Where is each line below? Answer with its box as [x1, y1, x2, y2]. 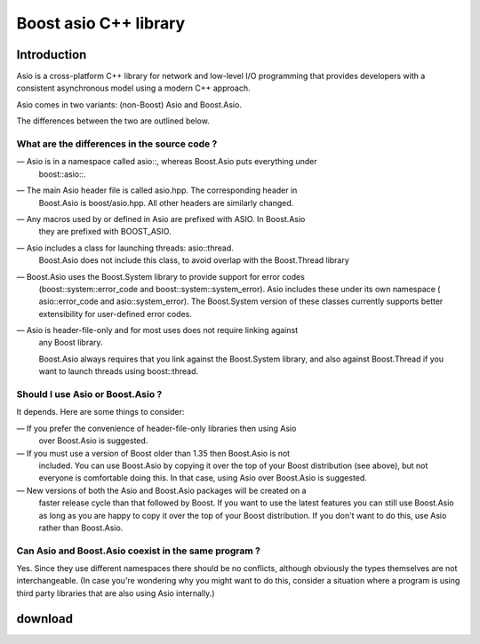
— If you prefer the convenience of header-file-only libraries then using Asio [16, 423, 297, 433]
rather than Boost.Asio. [38, 522, 124, 533]
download [16, 611, 73, 626]
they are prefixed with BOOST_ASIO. [38, 227, 172, 237]
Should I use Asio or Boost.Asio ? [16, 388, 163, 400]
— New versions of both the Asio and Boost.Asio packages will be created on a [16, 485, 307, 496]
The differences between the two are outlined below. [16, 115, 211, 126]
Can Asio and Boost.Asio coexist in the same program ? [16, 545, 261, 557]
